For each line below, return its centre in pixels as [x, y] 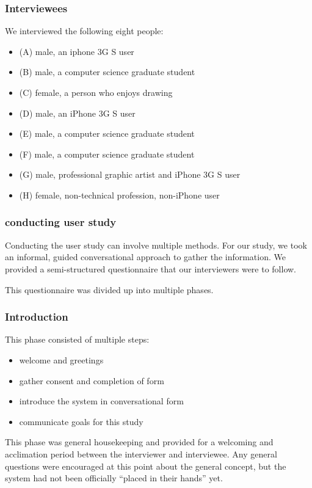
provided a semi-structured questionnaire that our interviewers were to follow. [151, 268]
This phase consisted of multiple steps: [77, 339]
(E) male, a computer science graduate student [107, 133]
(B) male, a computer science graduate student [107, 72]
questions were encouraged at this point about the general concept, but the [146, 466]
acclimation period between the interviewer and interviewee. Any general [141, 453]
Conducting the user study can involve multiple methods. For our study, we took [156, 245]
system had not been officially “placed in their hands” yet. [114, 478]
